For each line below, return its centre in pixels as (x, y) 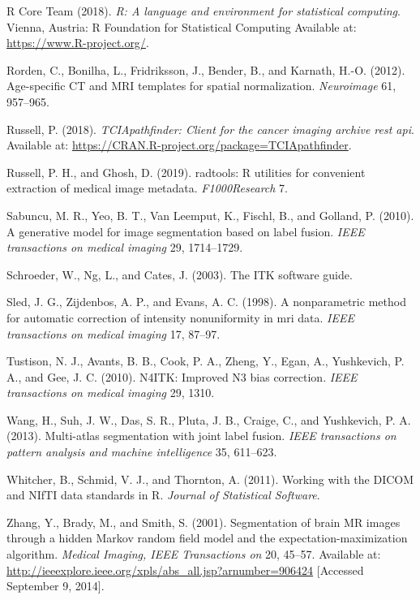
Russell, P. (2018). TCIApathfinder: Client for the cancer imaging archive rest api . (210, 129)
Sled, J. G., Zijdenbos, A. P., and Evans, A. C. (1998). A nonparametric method (206, 302)
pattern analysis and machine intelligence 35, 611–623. (142, 452)
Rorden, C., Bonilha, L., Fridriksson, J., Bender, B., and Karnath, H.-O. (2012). (206, 69)
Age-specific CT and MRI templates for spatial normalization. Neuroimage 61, (201, 86)
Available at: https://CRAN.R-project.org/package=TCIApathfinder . (179, 145)
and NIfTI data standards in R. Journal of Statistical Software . (163, 495)
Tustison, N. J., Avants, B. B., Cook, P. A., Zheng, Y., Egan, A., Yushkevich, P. (206, 361)
